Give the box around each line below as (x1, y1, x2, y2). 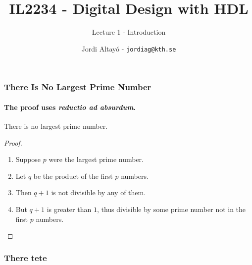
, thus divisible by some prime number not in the (97, 204, 246, 214)
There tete (4, 251, 47, 264)
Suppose (15, 154, 41, 164)
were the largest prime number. (49, 154, 144, 164)
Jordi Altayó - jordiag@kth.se (81, 43, 176, 53)
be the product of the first (33, 170, 113, 181)
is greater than (47, 204, 92, 214)
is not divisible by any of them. (51, 187, 146, 198)
